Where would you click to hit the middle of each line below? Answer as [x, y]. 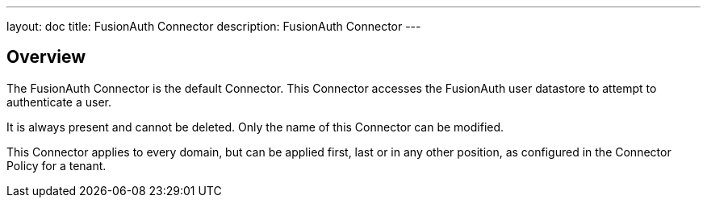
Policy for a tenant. [56, 165]
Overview [46, 57]
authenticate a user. [59, 102]
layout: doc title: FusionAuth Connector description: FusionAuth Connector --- [214, 26]
